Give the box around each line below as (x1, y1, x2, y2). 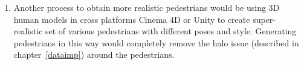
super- (253, 13, 276, 25)
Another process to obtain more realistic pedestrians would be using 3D (13, 1, 280, 13)
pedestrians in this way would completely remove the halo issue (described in (13, 36, 299, 49)
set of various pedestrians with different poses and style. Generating (45, 25, 297, 37)
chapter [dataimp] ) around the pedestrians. (13, 48, 175, 61)
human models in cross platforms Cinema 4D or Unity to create (13, 13, 250, 25)
